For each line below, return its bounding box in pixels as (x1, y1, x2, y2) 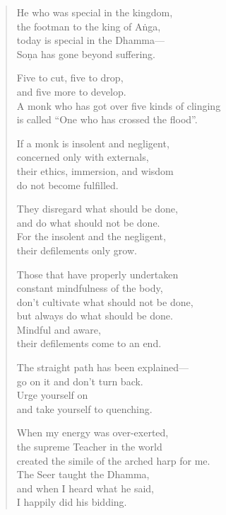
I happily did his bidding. (16, 494, 127, 509)
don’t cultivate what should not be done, (16, 294, 194, 309)
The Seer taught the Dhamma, (16, 467, 150, 482)
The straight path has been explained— (16, 360, 189, 375)
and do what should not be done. (16, 215, 160, 230)
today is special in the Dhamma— (16, 33, 165, 47)
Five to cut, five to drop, (16, 70, 124, 85)
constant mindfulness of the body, (16, 281, 163, 295)
